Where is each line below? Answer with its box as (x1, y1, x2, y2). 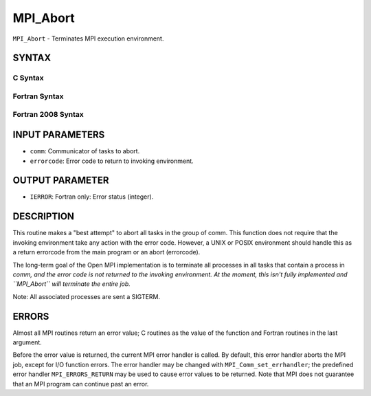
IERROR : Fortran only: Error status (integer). (30, 192, 154, 201)
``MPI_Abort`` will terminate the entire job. (12, 280, 131, 288)
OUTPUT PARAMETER (12, 175, 109, 186)
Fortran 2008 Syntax (12, 110, 84, 120)
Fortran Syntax (12, 91, 64, 101)
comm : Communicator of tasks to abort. (30, 147, 140, 155)
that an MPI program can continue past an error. (12, 379, 149, 388)
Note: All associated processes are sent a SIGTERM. (12, 292, 161, 300)
